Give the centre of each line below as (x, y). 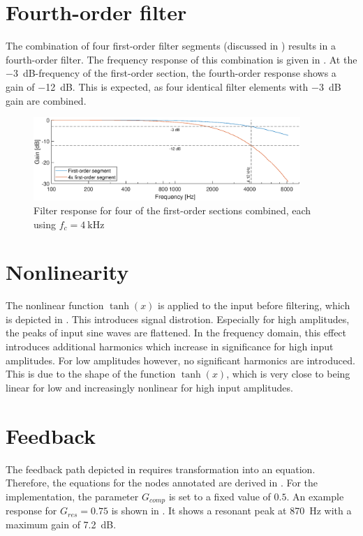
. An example (315, 496)
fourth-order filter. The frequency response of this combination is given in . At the (181, 59)
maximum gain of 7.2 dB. (61, 524)
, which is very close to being (288, 374)
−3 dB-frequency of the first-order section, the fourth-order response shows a (171, 73)
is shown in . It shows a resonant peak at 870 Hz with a (231, 511)
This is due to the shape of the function (91, 374)
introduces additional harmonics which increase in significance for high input (170, 347)
